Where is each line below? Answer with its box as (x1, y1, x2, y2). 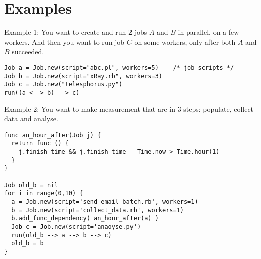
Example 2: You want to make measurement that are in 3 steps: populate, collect (4, 103, 254, 114)
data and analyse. (4, 113, 58, 124)
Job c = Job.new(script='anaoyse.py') (11, 223, 141, 230)
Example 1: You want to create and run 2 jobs (4, 27, 147, 37)
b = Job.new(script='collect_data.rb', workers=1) (11, 206, 184, 214)
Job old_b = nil (4, 181, 58, 189)
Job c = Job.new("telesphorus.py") (4, 81, 123, 88)
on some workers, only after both (134, 36, 236, 47)
